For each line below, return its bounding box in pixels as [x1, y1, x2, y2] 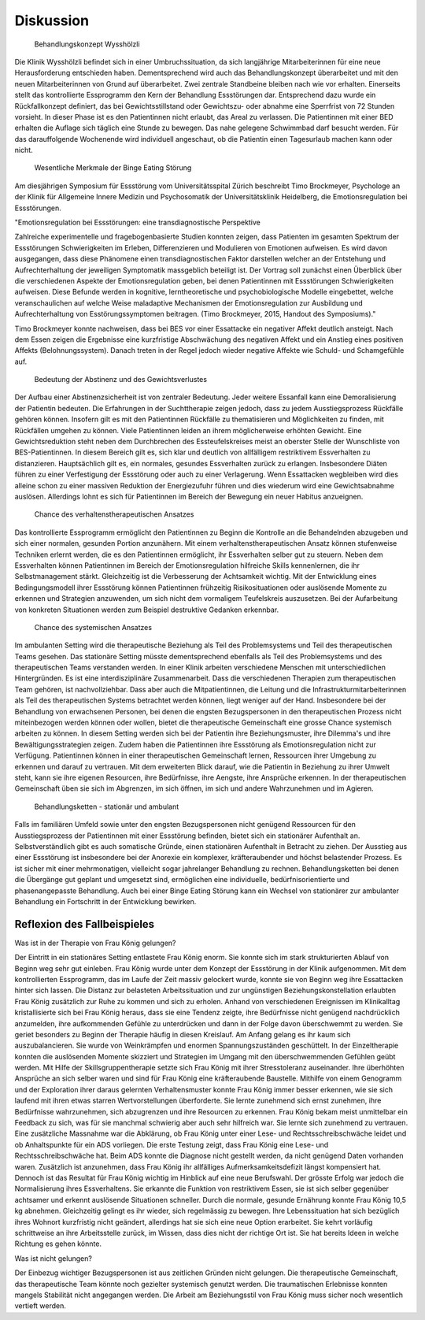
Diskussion [14, 12, 90, 29]
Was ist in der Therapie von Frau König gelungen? [14, 938, 176, 947]
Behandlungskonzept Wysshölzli [34, 39, 141, 49]
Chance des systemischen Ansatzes [34, 622, 153, 632]
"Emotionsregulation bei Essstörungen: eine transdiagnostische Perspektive [14, 217, 261, 228]
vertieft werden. [14, 1301, 67, 1311]
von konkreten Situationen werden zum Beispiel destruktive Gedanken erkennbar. [14, 605, 279, 614]
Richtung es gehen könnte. [14, 1239, 102, 1248]
